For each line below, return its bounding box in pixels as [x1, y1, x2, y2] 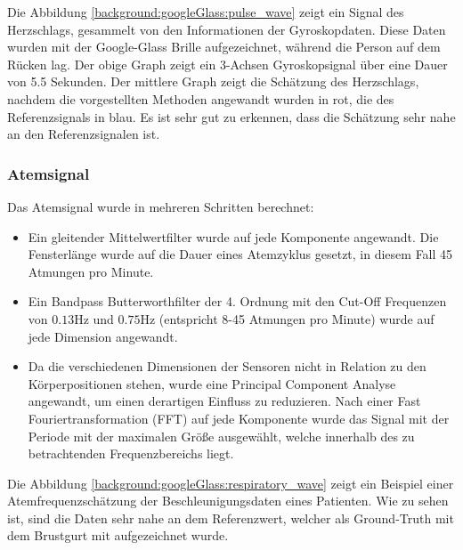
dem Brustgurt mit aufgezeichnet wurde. [7, 526, 229, 545]
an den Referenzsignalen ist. [7, 125, 160, 143]
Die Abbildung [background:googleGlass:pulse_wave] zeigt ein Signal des [7, 3, 404, 20]
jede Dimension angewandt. [28, 327, 178, 345]
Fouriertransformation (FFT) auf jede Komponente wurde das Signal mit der [28, 408, 450, 427]
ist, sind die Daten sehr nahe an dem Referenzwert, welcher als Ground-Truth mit [7, 508, 454, 527]
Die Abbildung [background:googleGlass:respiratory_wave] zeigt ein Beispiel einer [7, 473, 454, 492]
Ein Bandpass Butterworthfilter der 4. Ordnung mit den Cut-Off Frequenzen [28, 292, 447, 311]
